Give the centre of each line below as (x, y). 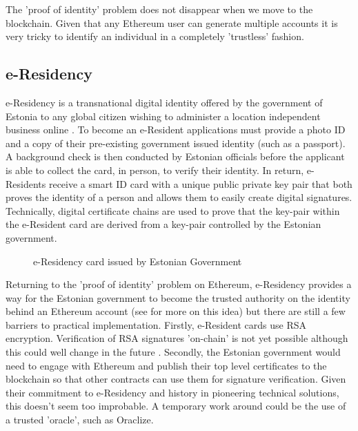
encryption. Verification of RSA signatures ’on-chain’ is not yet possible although (177, 338)
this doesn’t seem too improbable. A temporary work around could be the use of (176, 406)
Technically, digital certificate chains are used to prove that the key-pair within (173, 210)
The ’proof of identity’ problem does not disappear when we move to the (159, 9)
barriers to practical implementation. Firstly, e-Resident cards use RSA (156, 324)
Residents (26, 183)
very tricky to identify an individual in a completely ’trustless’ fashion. (155, 36)
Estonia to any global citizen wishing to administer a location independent (163, 116)
